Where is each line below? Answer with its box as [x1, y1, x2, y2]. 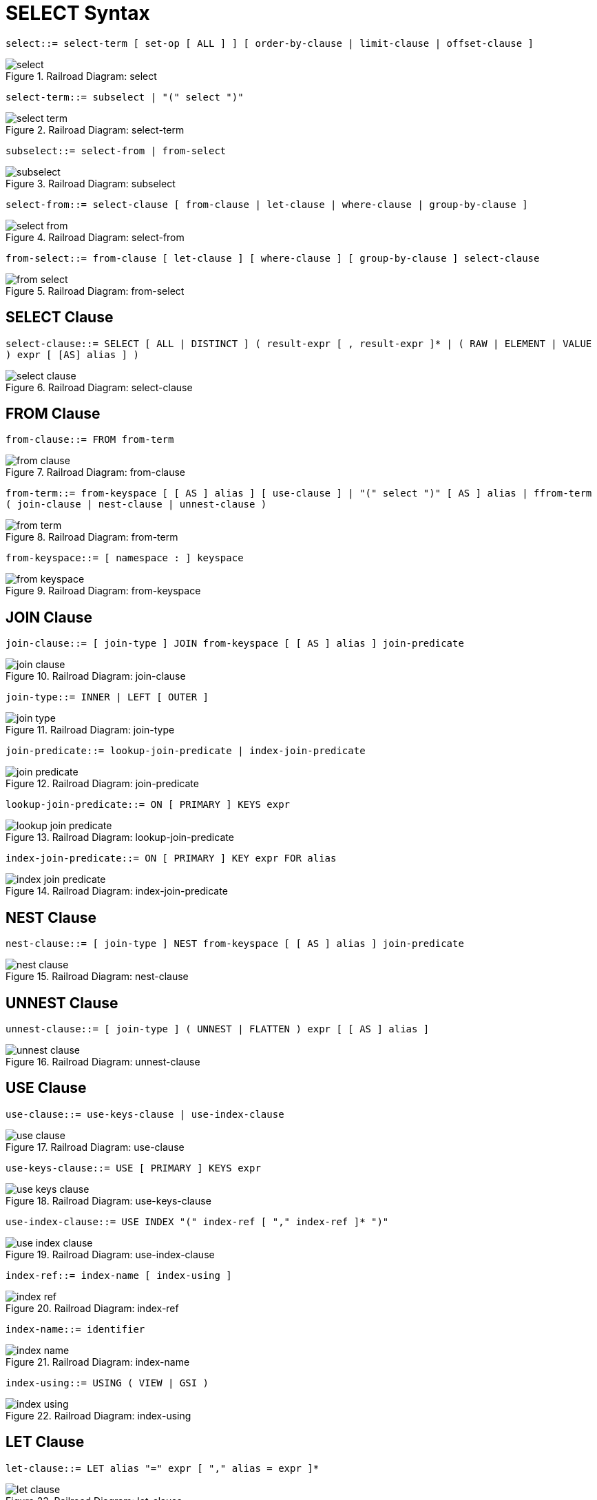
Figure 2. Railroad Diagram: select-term [6, 123, 185, 136]
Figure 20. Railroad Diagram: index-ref [6, 1302, 179, 1314]
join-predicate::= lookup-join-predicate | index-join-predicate [6, 745, 366, 757]
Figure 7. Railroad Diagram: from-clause [6, 466, 186, 479]
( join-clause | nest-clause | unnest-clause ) [6, 499, 267, 510]
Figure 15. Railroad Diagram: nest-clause [6, 970, 189, 983]
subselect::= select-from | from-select [6, 145, 227, 156]
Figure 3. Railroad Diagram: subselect [6, 177, 176, 189]
